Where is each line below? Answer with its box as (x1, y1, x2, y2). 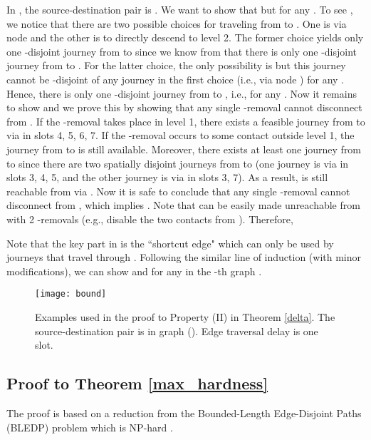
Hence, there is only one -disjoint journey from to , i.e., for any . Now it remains (6, 86, 357, 101)
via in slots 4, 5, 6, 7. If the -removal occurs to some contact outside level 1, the (6, 128, 355, 143)
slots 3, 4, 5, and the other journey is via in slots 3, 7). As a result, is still (6, 170, 328, 185)
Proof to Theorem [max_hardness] (6, 372, 268, 394)
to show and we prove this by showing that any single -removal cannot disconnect (6, 100, 362, 115)
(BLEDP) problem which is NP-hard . (6, 419, 173, 434)
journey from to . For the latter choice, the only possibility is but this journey (6, 58, 346, 73)
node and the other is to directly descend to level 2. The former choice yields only (6, 30, 364, 45)
